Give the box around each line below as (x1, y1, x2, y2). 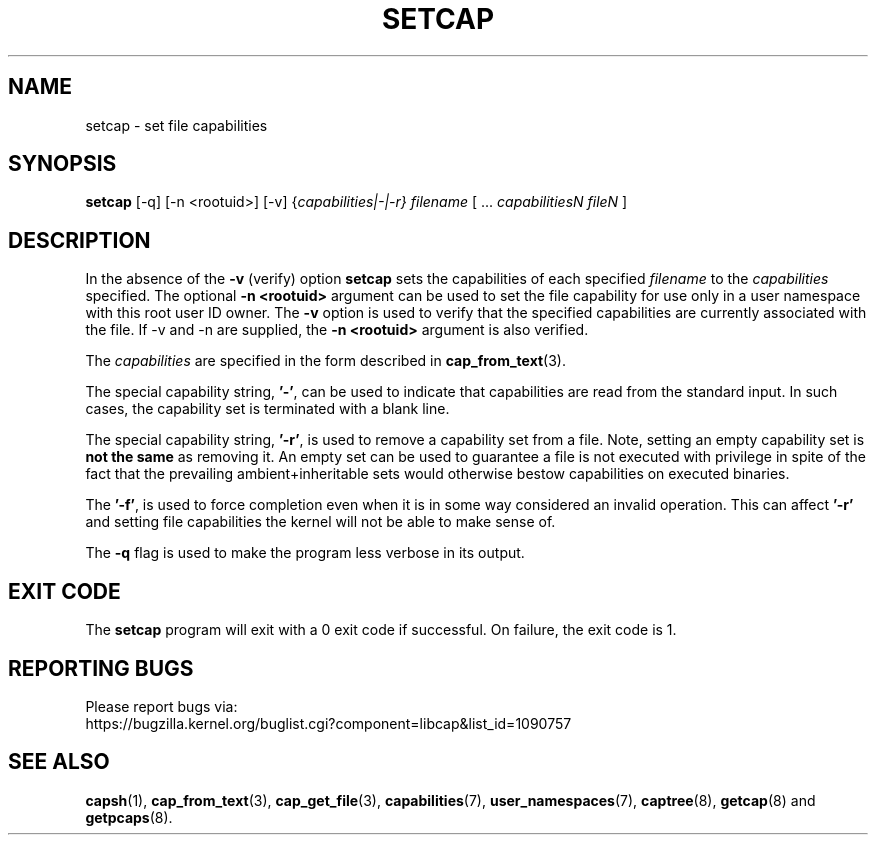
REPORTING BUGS (8, 655, 194, 681)
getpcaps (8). (85, 808, 173, 826)
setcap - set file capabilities (85, 116, 268, 134)
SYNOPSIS (8, 151, 117, 177)
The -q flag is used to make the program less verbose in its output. (85, 544, 525, 562)
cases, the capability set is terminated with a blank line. (85, 400, 450, 418)
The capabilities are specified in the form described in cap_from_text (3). (85, 352, 567, 370)
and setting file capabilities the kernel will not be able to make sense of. (85, 513, 556, 531)
